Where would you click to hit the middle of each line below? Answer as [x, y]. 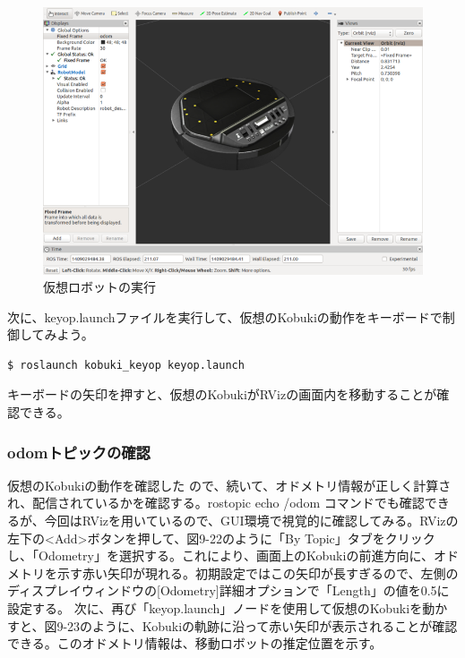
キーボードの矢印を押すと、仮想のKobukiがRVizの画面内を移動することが [222, 394]
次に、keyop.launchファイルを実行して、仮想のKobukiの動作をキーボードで [225, 316]
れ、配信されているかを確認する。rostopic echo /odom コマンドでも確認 [216, 503]
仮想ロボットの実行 [99, 287]
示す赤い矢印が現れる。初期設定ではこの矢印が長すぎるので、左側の [258, 573]
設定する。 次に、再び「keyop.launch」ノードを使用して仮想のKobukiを [215, 608]
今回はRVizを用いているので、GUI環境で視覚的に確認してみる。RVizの [251, 521]
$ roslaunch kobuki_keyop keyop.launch [126, 365]
